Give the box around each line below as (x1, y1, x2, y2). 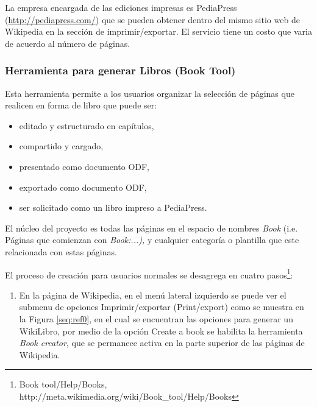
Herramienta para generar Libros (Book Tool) (5, 63, 236, 78)
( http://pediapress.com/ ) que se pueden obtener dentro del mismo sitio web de (5, 13, 300, 26)
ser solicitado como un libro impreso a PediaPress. (19, 201, 207, 214)
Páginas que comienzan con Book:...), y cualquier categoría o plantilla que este (5, 233, 299, 246)
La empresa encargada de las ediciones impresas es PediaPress (5, 1, 237, 13)
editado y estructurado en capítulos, (19, 119, 154, 132)
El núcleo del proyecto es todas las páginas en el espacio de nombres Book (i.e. (5, 221, 298, 234)
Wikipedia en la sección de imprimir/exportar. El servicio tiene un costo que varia (5, 25, 312, 38)
